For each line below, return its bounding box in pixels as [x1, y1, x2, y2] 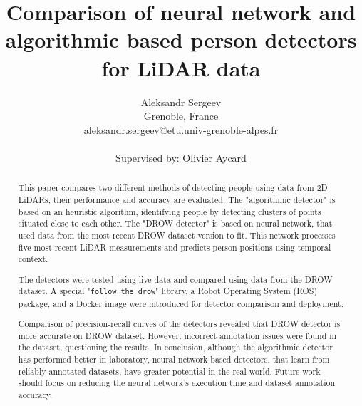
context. [18, 253, 48, 265]
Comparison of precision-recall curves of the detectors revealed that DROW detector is [18, 318, 341, 330]
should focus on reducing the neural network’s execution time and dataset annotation [18, 377, 336, 389]
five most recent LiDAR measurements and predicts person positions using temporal [18, 241, 331, 253]
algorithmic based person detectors [5, 25, 357, 54]
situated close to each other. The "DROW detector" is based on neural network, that [18, 217, 333, 229]
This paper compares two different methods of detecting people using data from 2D [18, 182, 328, 194]
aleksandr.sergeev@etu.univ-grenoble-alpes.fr [83, 122, 279, 137]
